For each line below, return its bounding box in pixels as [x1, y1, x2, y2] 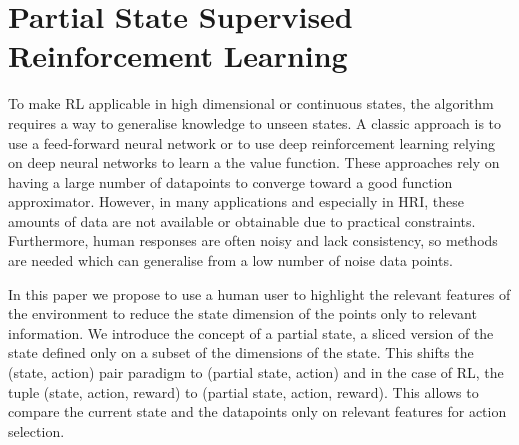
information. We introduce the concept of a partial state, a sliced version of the [8, 322, 494, 343]
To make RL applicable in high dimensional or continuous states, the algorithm [8, 93, 494, 114]
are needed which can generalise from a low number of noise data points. [8, 250, 453, 271]
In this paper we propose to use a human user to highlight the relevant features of [8, 283, 511, 304]
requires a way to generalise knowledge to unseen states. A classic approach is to [8, 112, 502, 133]
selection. [8, 420, 65, 441]
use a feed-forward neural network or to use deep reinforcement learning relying [8, 132, 496, 153]
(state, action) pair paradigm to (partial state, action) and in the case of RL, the [8, 362, 504, 383]
